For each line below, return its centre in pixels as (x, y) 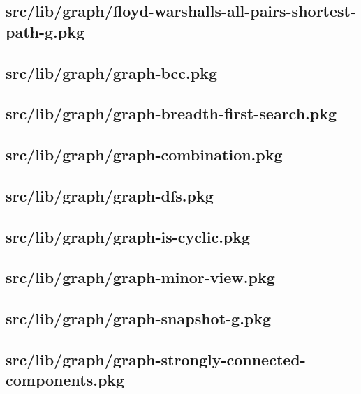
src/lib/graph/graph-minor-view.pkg (140, 277)
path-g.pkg (45, 31)
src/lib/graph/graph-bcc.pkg (112, 72)
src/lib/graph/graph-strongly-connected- (156, 359)
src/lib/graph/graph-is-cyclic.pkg (128, 236)
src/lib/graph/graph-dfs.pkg (110, 195)
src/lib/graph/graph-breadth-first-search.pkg (171, 113)
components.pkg (65, 380)
